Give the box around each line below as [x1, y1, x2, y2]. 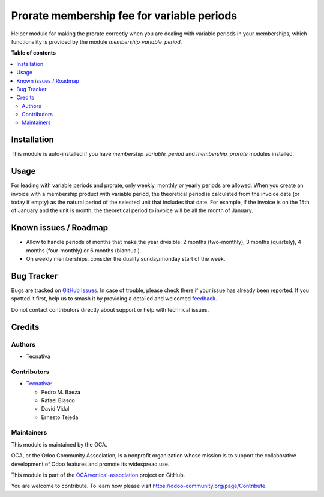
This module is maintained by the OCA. [11, 441, 107, 448]
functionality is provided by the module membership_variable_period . [11, 38, 182, 45]
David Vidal [41, 405, 70, 412]
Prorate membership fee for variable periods [11, 9, 238, 22]
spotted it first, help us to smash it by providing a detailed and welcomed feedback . [11, 295, 217, 302]
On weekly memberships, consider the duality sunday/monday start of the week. [26, 255, 226, 263]
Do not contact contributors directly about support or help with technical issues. [11, 306, 209, 313]
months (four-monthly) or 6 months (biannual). [26, 246, 142, 254]
